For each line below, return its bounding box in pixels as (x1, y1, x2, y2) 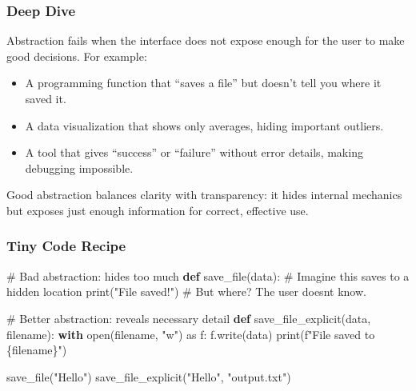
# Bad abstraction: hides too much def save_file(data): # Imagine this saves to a (6, 267, 410, 284)
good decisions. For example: (6, 47, 147, 64)
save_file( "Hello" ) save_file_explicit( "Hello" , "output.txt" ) (6, 368, 291, 385)
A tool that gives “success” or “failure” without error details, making (25, 144, 363, 161)
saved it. (25, 90, 66, 106)
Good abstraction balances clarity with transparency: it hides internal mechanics (6, 186, 402, 203)
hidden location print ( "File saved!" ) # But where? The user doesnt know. (6, 283, 366, 300)
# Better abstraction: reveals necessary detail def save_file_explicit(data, (6, 309, 371, 326)
